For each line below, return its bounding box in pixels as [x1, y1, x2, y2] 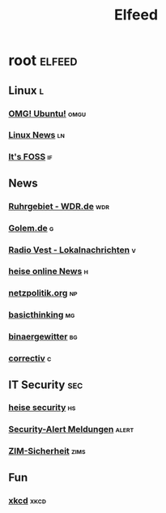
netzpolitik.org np [8, 288, 78, 299]
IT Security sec [8, 378, 83, 391]
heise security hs [8, 402, 76, 413]
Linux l [8, 83, 45, 97]
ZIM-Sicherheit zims [8, 446, 87, 457]
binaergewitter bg [8, 331, 79, 342]
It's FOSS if [8, 152, 53, 163]
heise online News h [8, 266, 89, 277]
